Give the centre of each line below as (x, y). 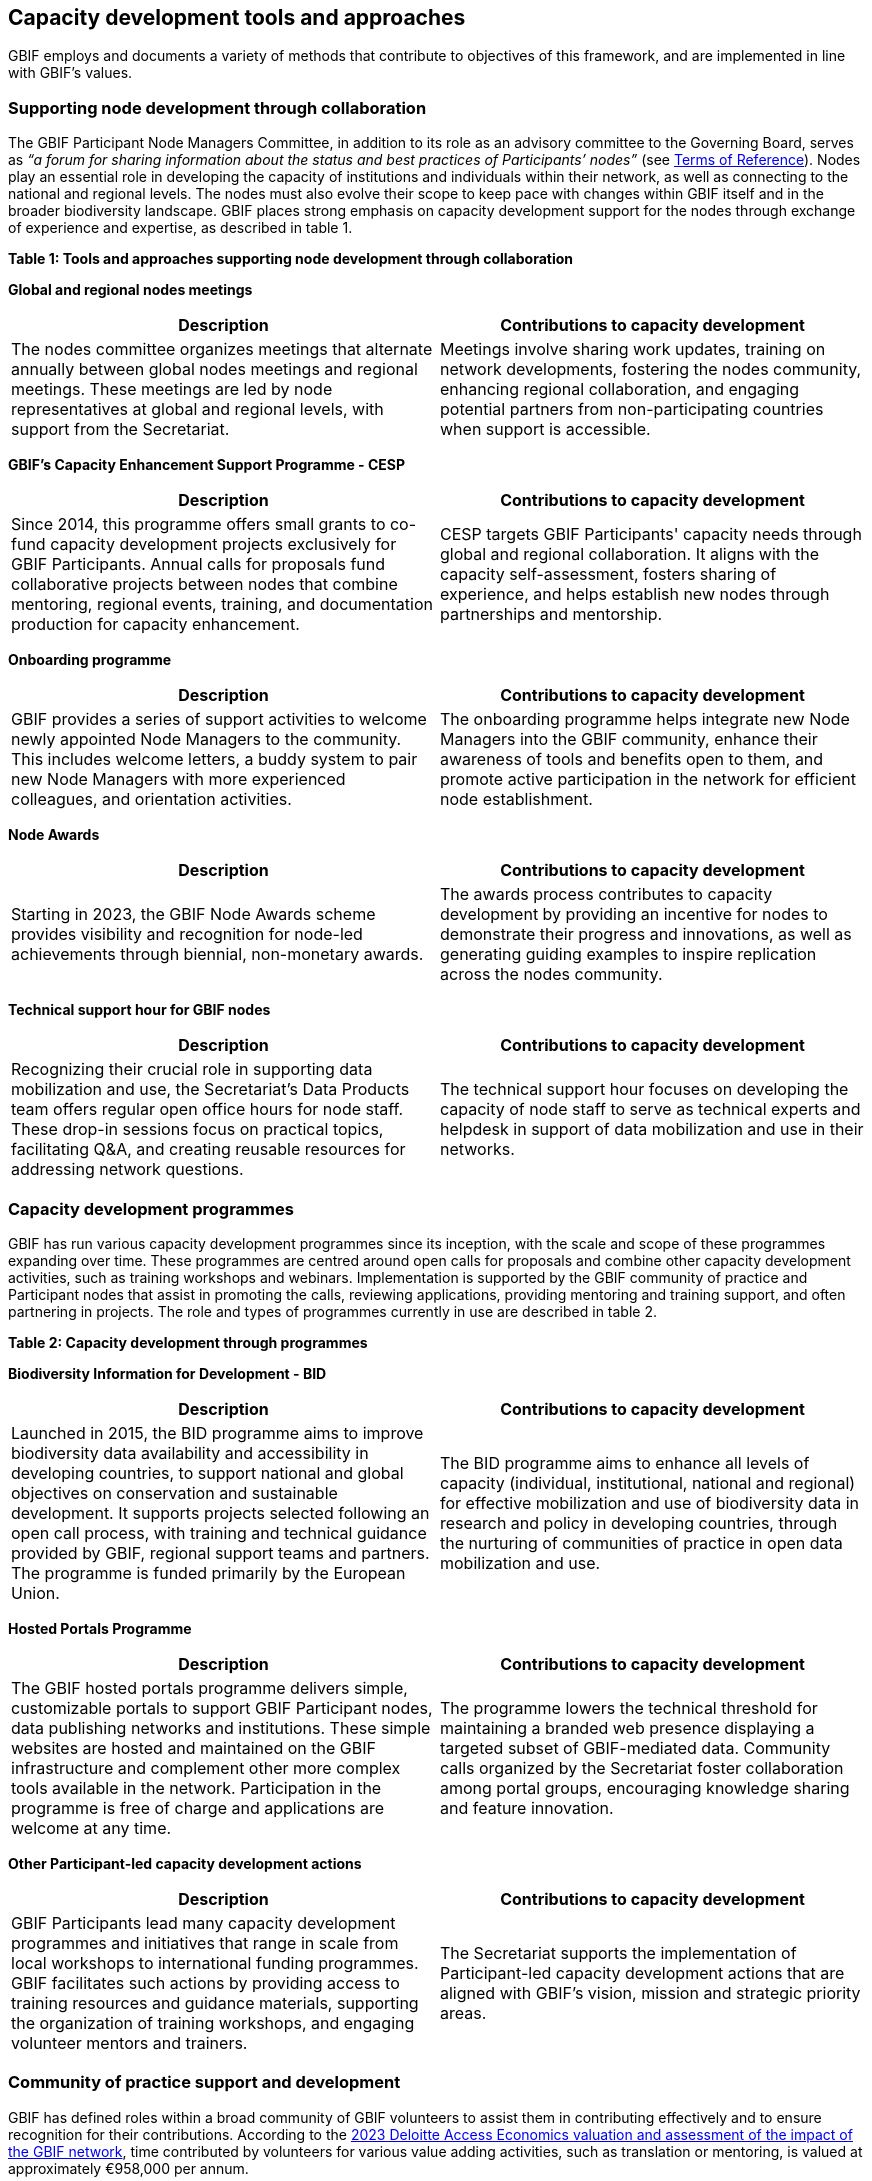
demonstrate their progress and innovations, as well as (646, 934)
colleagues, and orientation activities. (151, 799)
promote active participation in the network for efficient (648, 779)
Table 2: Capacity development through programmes (188, 1342)
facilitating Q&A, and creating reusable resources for (208, 1149)
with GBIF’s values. (70, 73)
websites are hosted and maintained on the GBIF (193, 1747)
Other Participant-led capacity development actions (185, 1863)
